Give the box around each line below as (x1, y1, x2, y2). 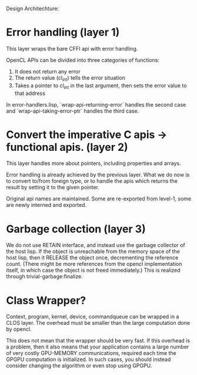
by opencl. (6, 325, 32, 333)
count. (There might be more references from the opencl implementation (6, 261, 182, 268)
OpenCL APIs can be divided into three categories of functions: (6, 56, 160, 64)
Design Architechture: (6, 5, 59, 12)
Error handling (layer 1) (6, 26, 120, 39)
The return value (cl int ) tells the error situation (14, 74, 125, 83)
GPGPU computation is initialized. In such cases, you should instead (6, 356, 171, 363)
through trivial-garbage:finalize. (6, 273, 84, 280)
